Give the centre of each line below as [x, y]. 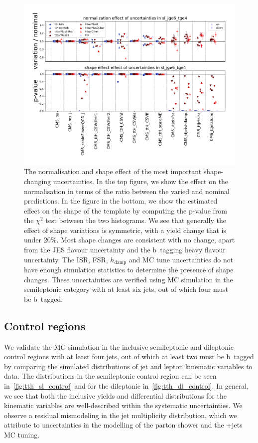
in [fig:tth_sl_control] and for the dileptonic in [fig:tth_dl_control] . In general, [127, 386]
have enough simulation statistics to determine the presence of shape [129, 270]
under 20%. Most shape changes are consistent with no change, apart [129, 240]
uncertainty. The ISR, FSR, [66, 259]
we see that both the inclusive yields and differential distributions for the [115, 395]
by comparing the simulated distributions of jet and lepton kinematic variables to [128, 366]
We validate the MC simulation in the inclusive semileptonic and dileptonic [119, 346]
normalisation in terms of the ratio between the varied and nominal [127, 191]
